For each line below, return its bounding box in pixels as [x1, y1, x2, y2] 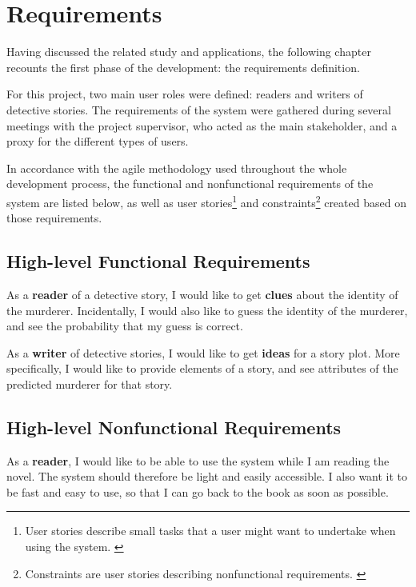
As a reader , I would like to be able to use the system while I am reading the [6, 452, 390, 469]
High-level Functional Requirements [6, 249, 310, 274]
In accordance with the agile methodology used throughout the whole [6, 159, 347, 176]
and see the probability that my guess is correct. [6, 317, 243, 334]
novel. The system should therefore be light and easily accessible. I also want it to [6, 468, 408, 485]
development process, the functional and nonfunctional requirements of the [6, 175, 374, 192]
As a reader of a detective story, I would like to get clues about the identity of [6, 286, 398, 302]
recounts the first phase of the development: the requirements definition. [6, 58, 360, 75]
